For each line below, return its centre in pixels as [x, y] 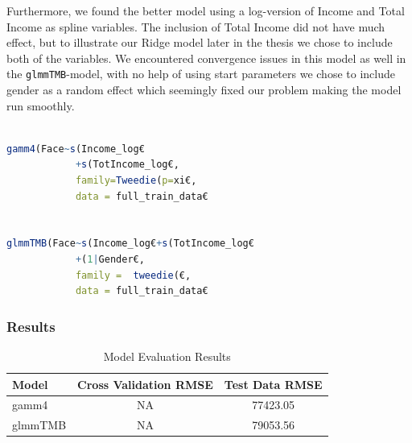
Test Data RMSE [273, 384]
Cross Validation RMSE [145, 384]
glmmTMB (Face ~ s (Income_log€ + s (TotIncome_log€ [130, 244]
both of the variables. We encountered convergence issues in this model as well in [206, 58]
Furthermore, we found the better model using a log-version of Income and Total [206, 10]
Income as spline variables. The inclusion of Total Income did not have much [196, 26]
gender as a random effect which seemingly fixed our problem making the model [204, 90]
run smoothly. [41, 105]
